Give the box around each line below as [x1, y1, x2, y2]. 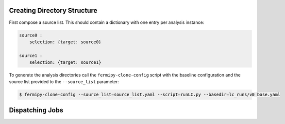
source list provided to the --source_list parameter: [9, 79, 119, 85]
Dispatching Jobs [9, 106, 64, 114]
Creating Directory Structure [9, 6, 98, 15]
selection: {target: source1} [29, 60, 101, 65]
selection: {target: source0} [29, 39, 101, 45]
